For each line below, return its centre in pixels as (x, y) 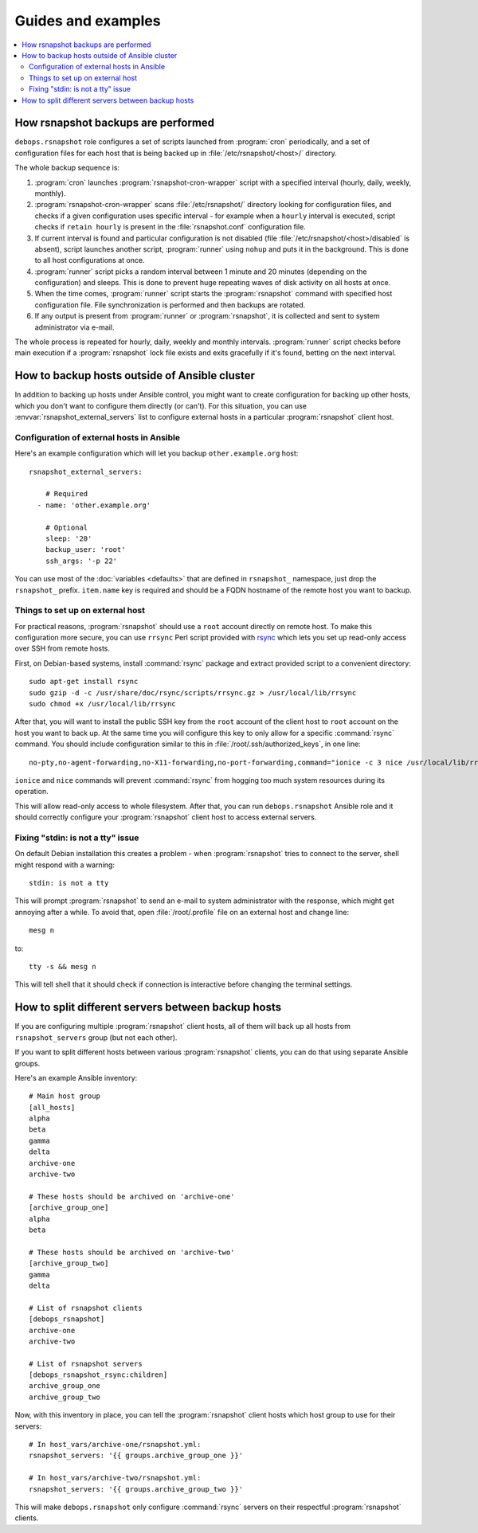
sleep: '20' (69, 539)
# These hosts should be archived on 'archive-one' (132, 1196)
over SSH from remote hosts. (63, 648)
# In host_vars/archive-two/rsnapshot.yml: (115, 1478)
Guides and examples (88, 21)
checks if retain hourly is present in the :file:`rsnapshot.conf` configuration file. (170, 227)
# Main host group (65, 1096)
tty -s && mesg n (63, 967)
